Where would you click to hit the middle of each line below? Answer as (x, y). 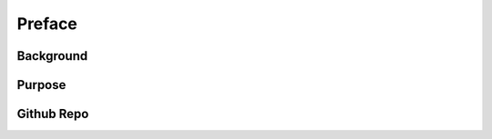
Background (52, 56)
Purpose (41, 85)
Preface (47, 24)
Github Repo (53, 114)
